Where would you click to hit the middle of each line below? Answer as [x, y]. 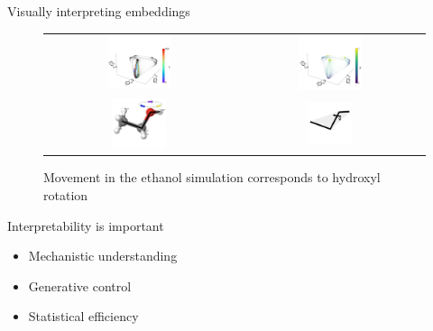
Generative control [80, 285]
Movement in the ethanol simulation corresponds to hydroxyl [212, 177]
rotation [66, 194]
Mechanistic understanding [103, 256]
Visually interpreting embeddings [99, 11]
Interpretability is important [86, 225]
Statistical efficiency [83, 316]
